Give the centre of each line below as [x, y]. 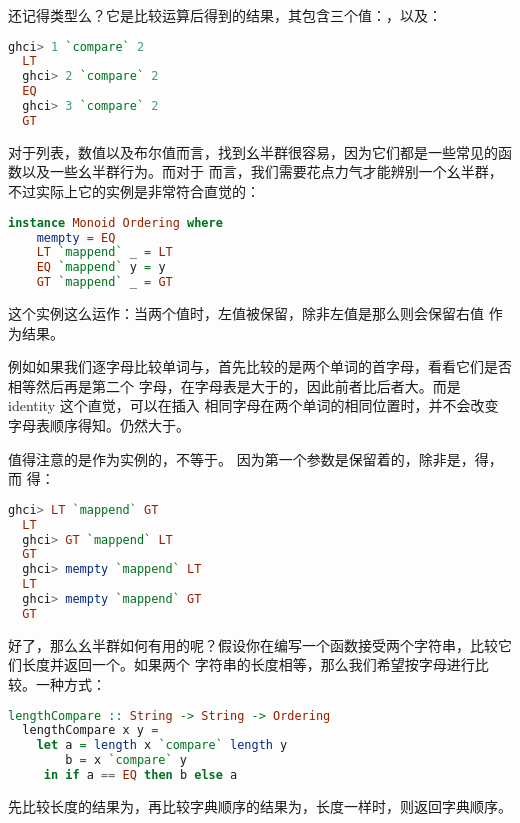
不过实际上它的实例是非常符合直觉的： [134, 191]
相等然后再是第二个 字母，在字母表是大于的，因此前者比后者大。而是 [234, 385]
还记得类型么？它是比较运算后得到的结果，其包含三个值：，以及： [225, 15]
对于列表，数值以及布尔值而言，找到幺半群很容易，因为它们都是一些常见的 [253, 151]
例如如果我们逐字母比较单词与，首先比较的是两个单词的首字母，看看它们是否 [260, 366]
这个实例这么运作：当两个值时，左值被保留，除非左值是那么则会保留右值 [246, 313]
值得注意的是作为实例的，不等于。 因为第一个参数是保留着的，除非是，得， [255, 458]
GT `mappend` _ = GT [104, 282]
